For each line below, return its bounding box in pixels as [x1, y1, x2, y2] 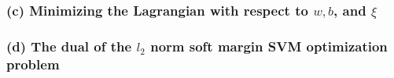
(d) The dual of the [6, 36, 132, 55]
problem [6, 54, 60, 73]
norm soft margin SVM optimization [150, 36, 388, 55]
